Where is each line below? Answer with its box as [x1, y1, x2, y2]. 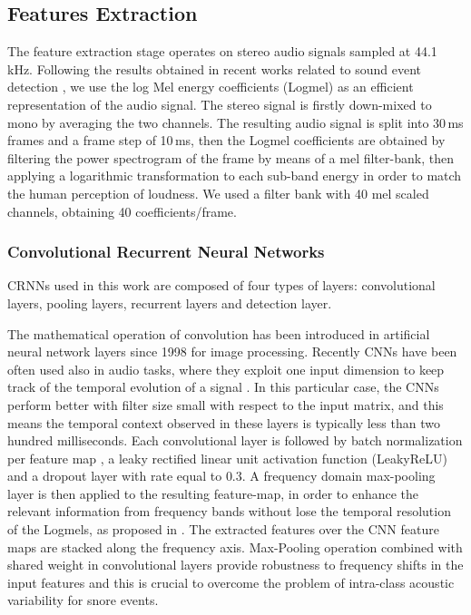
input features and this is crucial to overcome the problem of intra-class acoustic [7, 572, 455, 591]
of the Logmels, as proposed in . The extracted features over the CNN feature [7, 520, 439, 539]
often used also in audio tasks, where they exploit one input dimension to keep [7, 359, 445, 378]
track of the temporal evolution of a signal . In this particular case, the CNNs [7, 377, 439, 396]
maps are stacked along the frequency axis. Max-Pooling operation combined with [7, 537, 463, 556]
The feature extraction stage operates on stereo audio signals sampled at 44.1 [7, 42, 437, 61]
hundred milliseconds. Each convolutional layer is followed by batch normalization [7, 431, 463, 450]
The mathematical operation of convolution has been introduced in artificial [7, 324, 430, 343]
